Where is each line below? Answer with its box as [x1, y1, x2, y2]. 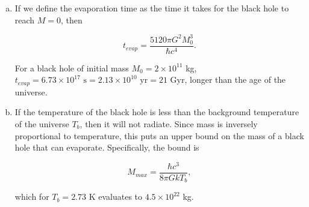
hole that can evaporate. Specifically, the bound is [14, 141, 199, 154]
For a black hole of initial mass [14, 61, 129, 74]
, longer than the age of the [184, 73, 286, 86]
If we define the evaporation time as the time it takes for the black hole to [14, 2, 289, 14]
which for [14, 190, 49, 203]
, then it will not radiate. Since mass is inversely [80, 117, 258, 130]
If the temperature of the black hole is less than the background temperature [14, 106, 299, 118]
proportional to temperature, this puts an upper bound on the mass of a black [14, 129, 304, 142]
